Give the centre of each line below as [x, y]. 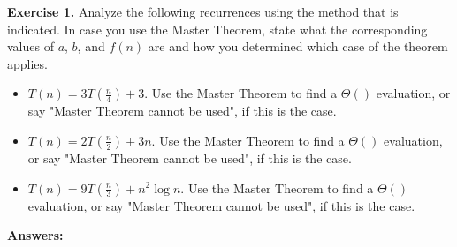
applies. [27, 63]
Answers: [35, 235]
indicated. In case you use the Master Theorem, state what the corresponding [217, 29]
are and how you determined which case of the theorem [298, 46]
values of [30, 46]
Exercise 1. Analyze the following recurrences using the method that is [203, 11]
